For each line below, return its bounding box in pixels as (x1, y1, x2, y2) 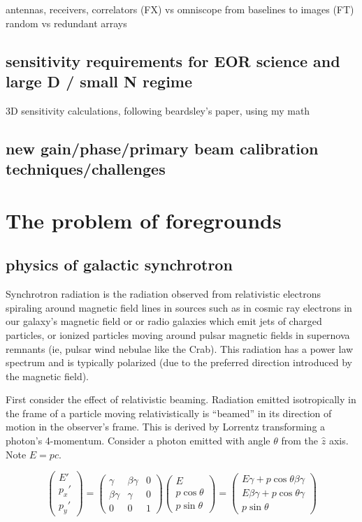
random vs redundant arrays (6, 15, 127, 30)
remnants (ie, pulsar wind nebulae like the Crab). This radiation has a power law (6, 341, 354, 356)
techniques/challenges (6, 158, 166, 180)
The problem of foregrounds (6, 205, 282, 234)
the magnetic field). (6, 368, 89, 383)
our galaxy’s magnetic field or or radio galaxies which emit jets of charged (6, 314, 322, 328)
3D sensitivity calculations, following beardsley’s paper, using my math (6, 103, 310, 117)
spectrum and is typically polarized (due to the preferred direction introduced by (6, 355, 352, 370)
